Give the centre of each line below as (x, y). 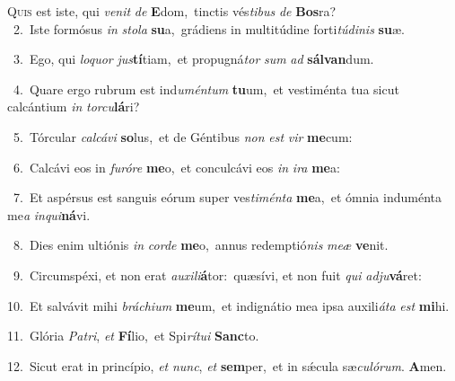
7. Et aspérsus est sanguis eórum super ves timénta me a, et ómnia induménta (227, 197)
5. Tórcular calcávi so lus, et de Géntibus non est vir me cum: (183, 136)
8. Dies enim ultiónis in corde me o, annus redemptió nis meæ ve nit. (201, 245)
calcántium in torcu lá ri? (74, 106)
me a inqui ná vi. (49, 214)
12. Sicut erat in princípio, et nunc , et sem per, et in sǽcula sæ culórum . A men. (227, 365)
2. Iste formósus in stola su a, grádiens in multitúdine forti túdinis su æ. (209, 28)
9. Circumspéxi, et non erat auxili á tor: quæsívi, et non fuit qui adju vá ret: (217, 275)
